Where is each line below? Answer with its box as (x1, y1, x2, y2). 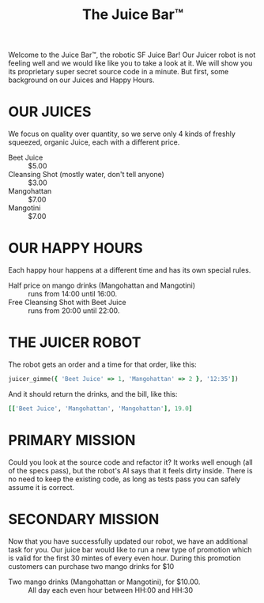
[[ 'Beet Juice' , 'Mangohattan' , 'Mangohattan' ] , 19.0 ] (8, 405, 193, 413)
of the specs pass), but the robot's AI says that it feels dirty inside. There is (8, 465, 253, 475)
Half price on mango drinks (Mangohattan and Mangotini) (8, 281, 196, 290)
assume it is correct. (8, 482, 75, 492)
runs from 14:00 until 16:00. (28, 289, 117, 299)
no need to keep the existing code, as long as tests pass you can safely (8, 474, 241, 484)
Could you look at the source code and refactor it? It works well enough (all (8, 457, 253, 467)
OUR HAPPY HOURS (8, 239, 144, 258)
